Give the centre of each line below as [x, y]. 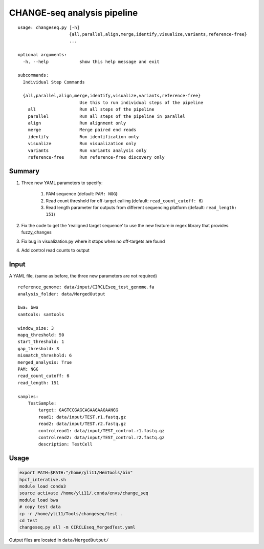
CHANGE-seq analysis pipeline [73, 13]
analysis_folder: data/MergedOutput [62, 294]
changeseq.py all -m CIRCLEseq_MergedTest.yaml [77, 527]
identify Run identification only [83, 137]
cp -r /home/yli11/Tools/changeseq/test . [71, 514]
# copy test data [40, 507]
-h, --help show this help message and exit [91, 62]
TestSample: [42, 403]
